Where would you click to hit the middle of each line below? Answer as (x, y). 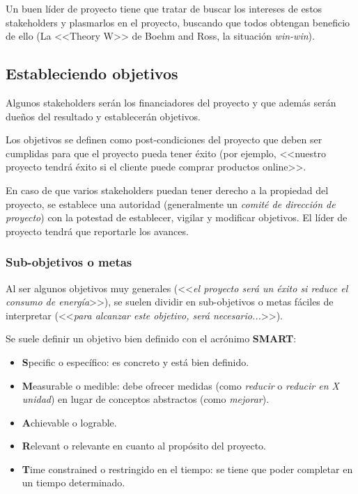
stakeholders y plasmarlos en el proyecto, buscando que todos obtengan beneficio (178, 22)
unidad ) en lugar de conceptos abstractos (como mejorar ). (146, 399)
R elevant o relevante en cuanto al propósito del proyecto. (144, 446)
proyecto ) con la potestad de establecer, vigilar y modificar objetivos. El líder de (177, 217)
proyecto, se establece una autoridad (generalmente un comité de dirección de (171, 204)
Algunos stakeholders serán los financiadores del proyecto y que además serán (171, 102)
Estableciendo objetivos (92, 73)
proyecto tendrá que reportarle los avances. (97, 231)
